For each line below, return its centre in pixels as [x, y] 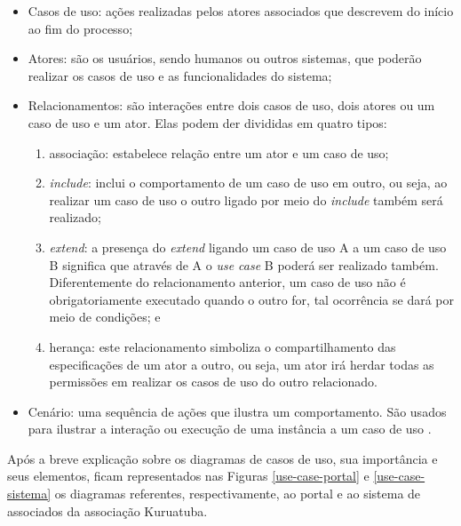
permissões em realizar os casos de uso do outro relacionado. [213, 382]
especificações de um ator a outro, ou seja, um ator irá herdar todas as [242, 364]
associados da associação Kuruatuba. [107, 510]
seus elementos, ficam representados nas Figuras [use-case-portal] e [188, 476]
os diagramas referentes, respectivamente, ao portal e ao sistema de [238, 494]
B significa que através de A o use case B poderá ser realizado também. [244, 264]
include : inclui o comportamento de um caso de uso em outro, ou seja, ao [248, 183]
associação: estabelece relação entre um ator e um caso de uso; [219, 152]
